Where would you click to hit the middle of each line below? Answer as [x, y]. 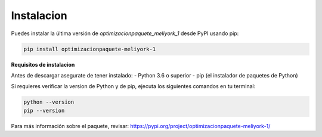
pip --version [44, 110]
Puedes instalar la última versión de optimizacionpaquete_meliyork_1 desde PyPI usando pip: [125, 33]
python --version [49, 102]
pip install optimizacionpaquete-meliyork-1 [90, 49]
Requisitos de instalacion [43, 64]
